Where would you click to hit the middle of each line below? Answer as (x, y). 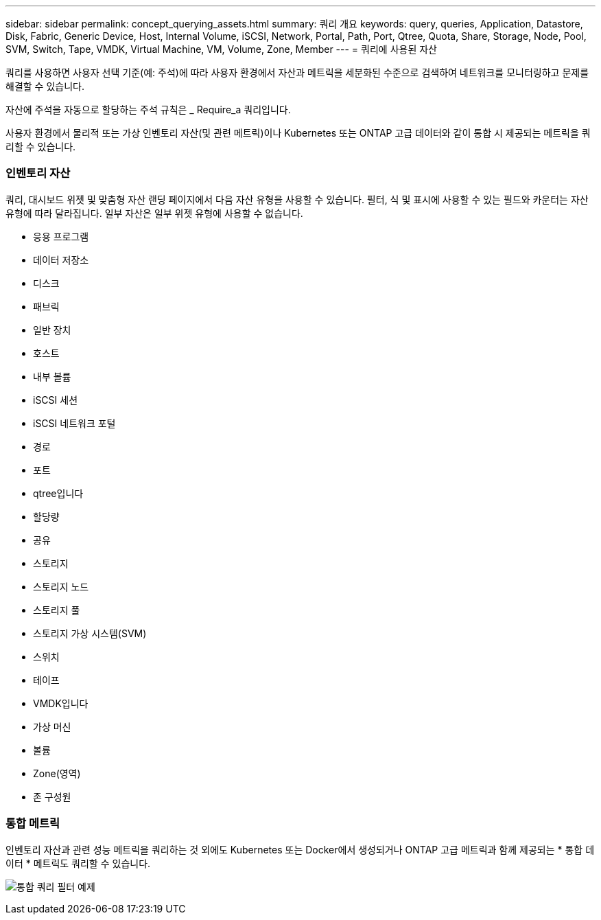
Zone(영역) (57, 773)
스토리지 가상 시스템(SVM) (90, 633)
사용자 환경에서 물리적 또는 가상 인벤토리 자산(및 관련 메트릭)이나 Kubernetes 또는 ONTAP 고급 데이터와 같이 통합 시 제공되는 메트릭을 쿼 (298, 133)
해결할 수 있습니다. (45, 86)
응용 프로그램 (61, 236)
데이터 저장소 (61, 260)
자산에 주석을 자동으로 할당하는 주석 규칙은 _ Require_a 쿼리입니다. (148, 110)
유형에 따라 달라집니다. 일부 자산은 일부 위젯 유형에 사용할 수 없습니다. (154, 213)
